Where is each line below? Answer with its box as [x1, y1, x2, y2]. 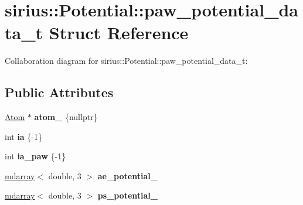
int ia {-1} [5, 130, 43, 142]
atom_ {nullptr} [34, 111, 98, 123]
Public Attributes [5, 83, 114, 101]
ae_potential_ [97, 169, 158, 182]
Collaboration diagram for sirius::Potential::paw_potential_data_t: [5, 54, 248, 67]
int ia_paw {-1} [5, 150, 66, 162]
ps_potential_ [97, 189, 158, 201]
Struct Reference [49, 20, 189, 45]
